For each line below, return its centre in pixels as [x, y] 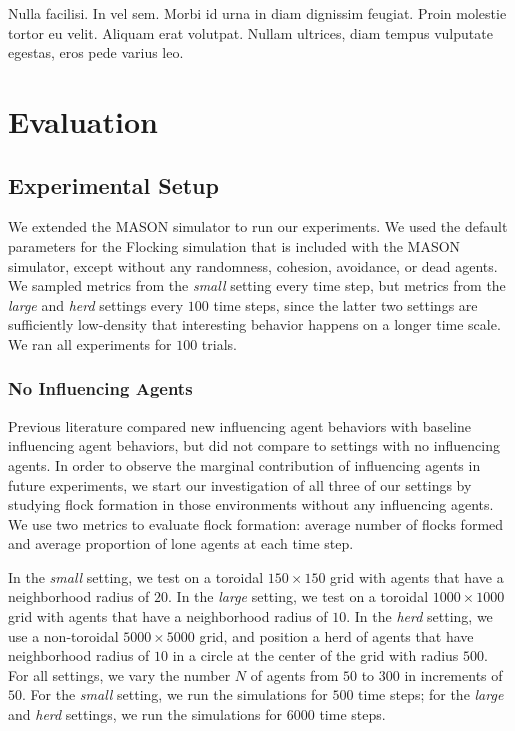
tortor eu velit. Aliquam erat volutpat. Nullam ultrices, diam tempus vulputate [250, 32]
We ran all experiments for [90, 343]
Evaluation [83, 120]
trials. [219, 343]
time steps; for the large [431, 694]
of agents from [294, 674]
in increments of [453, 674]
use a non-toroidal [63, 635]
